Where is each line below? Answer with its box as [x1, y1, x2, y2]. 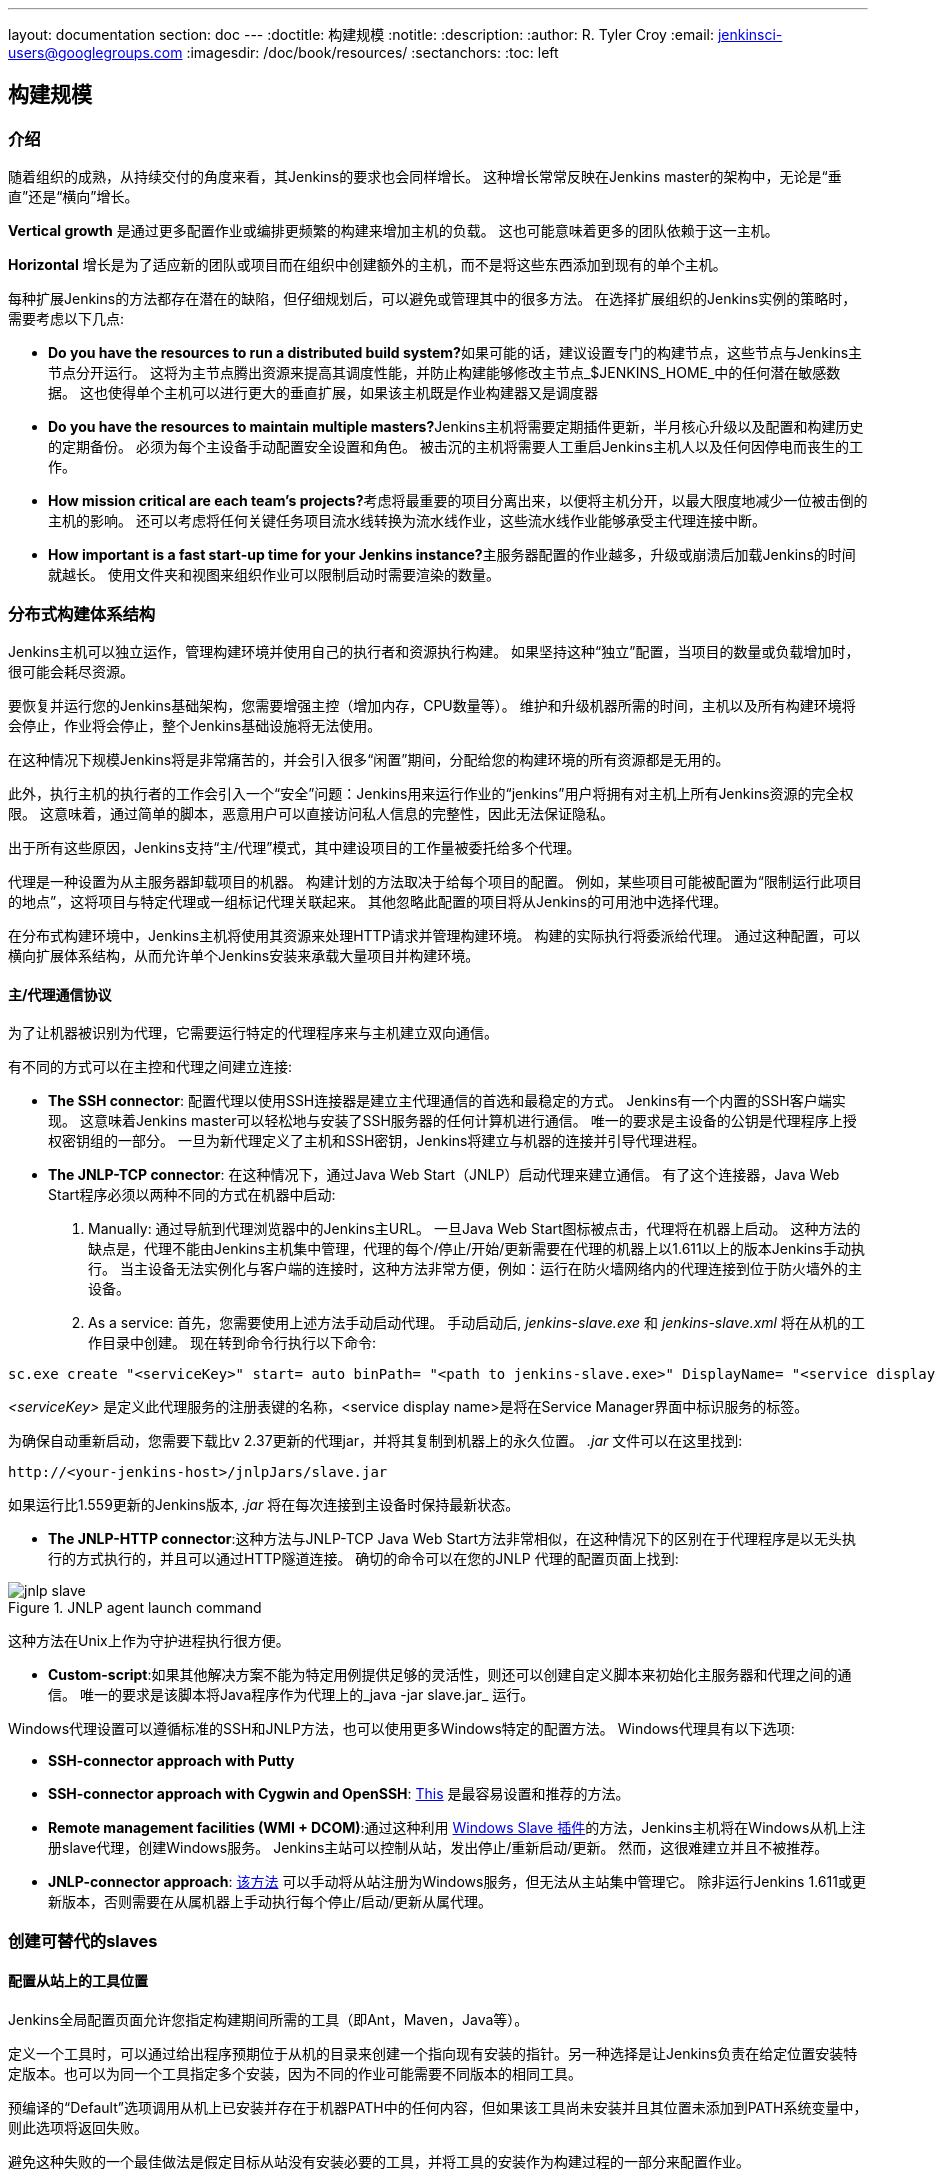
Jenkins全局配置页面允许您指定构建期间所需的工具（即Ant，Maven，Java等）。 [8, 2010, 529, 2028]
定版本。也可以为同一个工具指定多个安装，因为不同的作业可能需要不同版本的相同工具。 [8, 2064, 582, 2082]
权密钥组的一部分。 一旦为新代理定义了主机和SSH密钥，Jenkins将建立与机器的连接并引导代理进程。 [48, 1132, 706, 1150]
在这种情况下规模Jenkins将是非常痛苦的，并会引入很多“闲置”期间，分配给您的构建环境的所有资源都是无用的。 [8, 750, 730, 768]
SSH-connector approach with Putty [48, 1752, 295, 1770]
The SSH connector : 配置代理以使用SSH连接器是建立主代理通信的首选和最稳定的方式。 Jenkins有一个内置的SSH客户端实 [48, 1092, 846, 1110]
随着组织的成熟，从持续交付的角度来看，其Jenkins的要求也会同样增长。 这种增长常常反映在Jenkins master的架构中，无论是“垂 [8, 168, 842, 186]
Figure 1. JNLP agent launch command [8, 1599, 262, 1617]
